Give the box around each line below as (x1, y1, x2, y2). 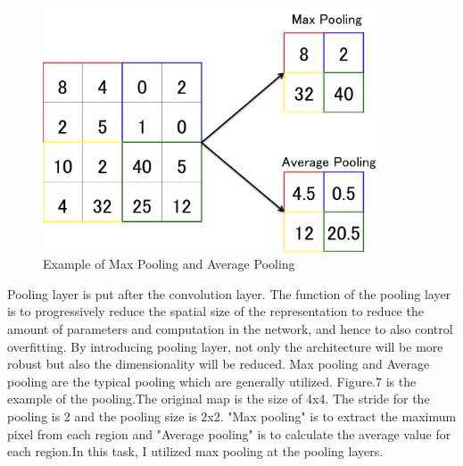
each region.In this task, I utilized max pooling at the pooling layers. (7, 442, 384, 461)
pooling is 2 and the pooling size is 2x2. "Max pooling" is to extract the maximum (7, 407, 457, 425)
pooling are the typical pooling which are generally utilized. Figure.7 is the (7, 371, 417, 390)
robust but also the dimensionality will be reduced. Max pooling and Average (7, 354, 430, 373)
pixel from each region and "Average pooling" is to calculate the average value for (7, 424, 451, 443)
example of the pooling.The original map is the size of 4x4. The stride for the (7, 389, 430, 408)
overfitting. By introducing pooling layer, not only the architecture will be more (7, 337, 443, 355)
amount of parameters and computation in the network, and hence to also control (7, 320, 453, 338)
